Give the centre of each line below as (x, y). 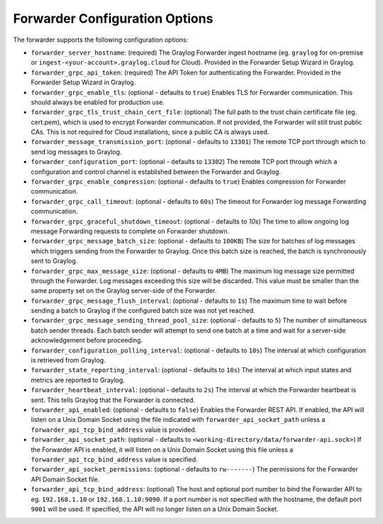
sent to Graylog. (54, 261)
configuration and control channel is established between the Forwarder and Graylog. (156, 172)
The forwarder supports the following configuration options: (101, 40)
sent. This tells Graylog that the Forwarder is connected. (113, 400)
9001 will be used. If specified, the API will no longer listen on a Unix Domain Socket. (155, 509)
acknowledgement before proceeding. (87, 340)
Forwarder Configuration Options (113, 18)
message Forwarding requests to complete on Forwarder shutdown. (130, 231)
